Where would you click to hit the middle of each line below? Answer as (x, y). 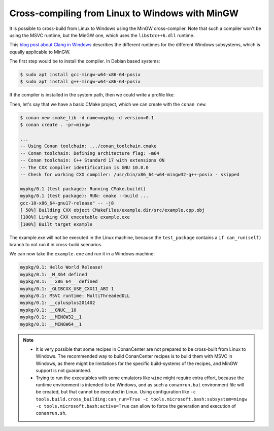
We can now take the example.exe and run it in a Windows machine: (82, 254)
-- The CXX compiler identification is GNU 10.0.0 (84, 167)
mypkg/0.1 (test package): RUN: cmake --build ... (84, 196)
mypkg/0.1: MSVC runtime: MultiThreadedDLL (75, 296)
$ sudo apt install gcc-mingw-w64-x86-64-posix (80, 75)
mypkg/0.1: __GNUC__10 (48, 310)
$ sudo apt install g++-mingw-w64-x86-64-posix (80, 82)
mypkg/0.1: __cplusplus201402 (58, 303)
